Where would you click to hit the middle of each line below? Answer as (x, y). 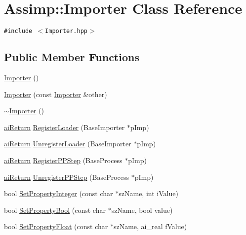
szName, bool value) (142, 210)
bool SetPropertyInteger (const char (59, 193)
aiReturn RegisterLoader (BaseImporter (64, 127)
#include (18, 31)
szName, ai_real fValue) (150, 226)
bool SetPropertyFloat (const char (56, 226)
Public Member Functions (72, 57)
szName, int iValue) (148, 193)
